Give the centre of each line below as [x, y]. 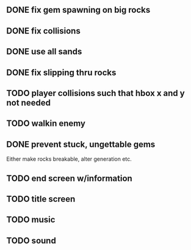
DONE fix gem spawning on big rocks [78, 10]
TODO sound [31, 241]
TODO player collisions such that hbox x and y [95, 93]
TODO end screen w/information [69, 178]
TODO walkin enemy [46, 124]
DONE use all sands [44, 52]
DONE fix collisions [43, 31]
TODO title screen [41, 199]
